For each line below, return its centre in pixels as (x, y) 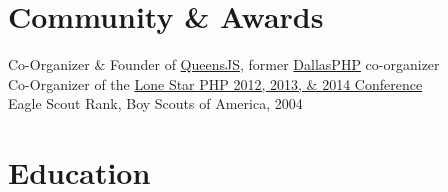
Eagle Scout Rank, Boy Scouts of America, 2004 (155, 103)
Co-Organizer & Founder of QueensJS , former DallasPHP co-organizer (224, 64)
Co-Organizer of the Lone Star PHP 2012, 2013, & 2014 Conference (215, 83)
